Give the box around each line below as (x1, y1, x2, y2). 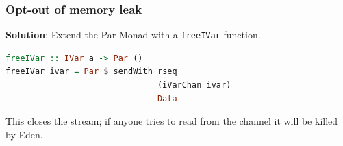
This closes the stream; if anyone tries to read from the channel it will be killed (5, 114, 338, 128)
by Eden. (5, 127, 43, 141)
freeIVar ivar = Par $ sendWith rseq (5, 66, 177, 77)
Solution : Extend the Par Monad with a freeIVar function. (5, 27, 261, 42)
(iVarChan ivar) (157, 80, 231, 90)
